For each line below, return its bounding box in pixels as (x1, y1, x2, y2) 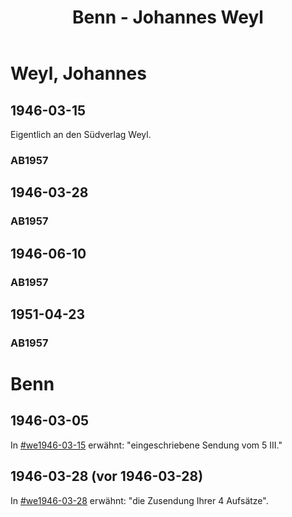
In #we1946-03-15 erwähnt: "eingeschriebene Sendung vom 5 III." (10, 439, 283, 451)
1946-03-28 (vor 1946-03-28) (10, 468, 204, 485)
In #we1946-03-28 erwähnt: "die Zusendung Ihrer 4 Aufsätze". (10, 494, 269, 506)
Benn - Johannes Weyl (72, 6, 264, 29)
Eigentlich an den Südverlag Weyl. (10, 129, 152, 140)
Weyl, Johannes (10, 62, 147, 85)
